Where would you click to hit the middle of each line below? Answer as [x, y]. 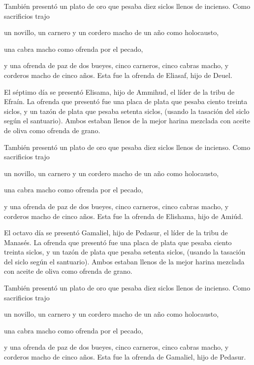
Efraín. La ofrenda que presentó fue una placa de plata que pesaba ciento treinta [126, 101]
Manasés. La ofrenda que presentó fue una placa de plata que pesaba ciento [118, 242]
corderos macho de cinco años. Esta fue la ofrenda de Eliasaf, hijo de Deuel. [118, 75]
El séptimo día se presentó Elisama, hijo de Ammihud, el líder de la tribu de [119, 91]
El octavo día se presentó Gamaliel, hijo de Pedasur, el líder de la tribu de [116, 233]
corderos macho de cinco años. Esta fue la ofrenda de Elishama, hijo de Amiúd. [124, 216]
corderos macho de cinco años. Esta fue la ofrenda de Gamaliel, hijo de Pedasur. [125, 357]
